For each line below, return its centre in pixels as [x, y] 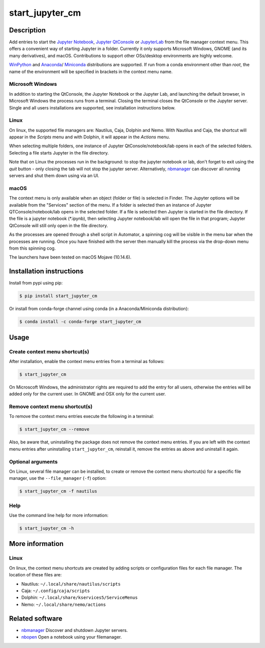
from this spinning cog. [32, 248]
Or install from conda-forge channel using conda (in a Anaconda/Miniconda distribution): [99, 309]
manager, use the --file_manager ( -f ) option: [58, 478]
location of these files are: [35, 575]
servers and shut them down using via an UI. [54, 176]
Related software [36, 618]
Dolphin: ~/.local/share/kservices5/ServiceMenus [79, 597]
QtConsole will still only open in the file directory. [58, 225]
